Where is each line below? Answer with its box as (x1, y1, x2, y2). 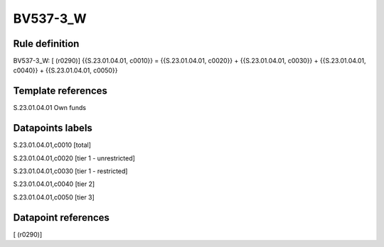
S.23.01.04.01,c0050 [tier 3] (13, 192, 95, 202)
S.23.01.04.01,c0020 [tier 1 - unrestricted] (13, 153, 135, 163)
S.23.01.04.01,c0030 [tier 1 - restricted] (13, 167, 128, 175)
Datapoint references (13, 212, 110, 224)
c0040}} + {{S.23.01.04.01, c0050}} (13, 66, 118, 75)
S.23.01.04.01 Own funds (13, 104, 87, 112)
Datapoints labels (13, 122, 92, 134)
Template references (13, 85, 108, 97)
